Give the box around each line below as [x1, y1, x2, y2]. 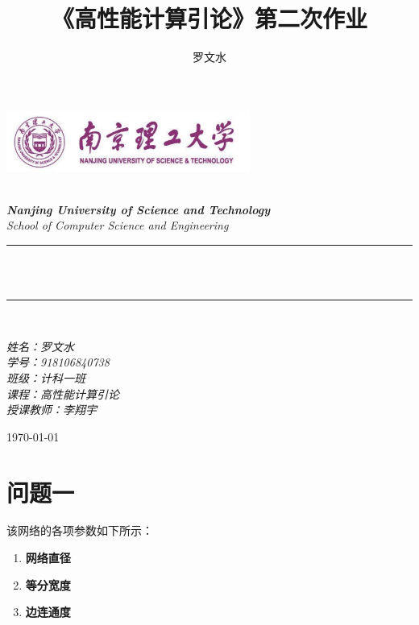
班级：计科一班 [6, 369, 85, 386]
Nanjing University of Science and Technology [6, 201, 271, 217]
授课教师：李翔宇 [6, 401, 97, 418]
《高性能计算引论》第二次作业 [51, 2, 367, 35]
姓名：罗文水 [6, 337, 74, 354]
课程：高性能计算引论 [6, 385, 119, 402]
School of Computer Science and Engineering [6, 217, 229, 234]
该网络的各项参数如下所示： [6, 522, 153, 539]
